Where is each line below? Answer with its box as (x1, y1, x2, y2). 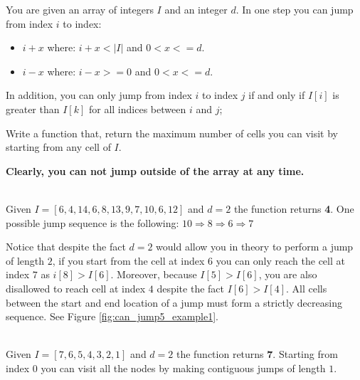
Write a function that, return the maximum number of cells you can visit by (6, 125, 338, 140)
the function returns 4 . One (233, 201, 354, 216)
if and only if (248, 88, 305, 102)
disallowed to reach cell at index (6, 280, 146, 295)
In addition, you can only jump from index (6, 88, 192, 102)
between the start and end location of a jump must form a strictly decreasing (6, 295, 342, 310)
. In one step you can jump (235, 2, 354, 16)
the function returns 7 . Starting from (176, 347, 338, 361)
